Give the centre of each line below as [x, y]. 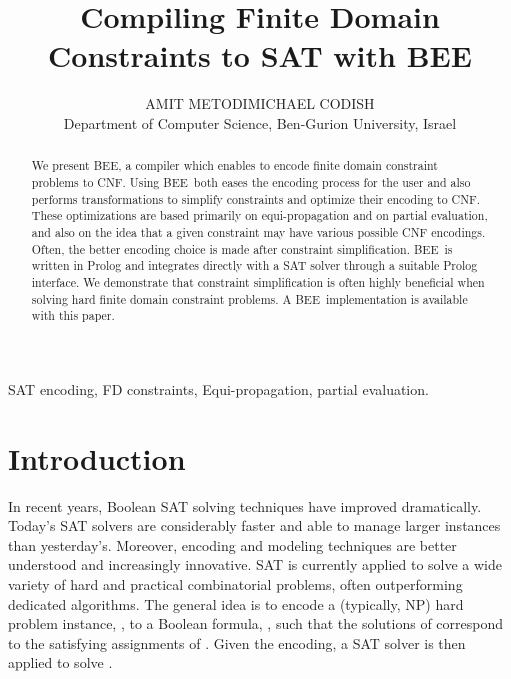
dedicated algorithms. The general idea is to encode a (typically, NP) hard [236, 603]
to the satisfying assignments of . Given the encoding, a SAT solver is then [237, 642]
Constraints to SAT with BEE [260, 55]
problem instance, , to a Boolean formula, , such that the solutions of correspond [256, 623]
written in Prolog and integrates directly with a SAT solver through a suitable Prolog [254, 265]
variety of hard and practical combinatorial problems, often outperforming [235, 583]
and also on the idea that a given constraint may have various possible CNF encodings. [258, 231]
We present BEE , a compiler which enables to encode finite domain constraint [234, 165]
